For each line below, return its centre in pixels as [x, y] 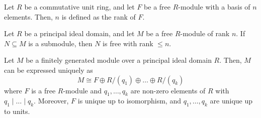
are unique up [231, 101]
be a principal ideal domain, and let [79, 33]
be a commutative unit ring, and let [79, 7]
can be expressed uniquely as [49, 70]
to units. [17, 111]
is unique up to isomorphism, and [129, 101]
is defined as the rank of [99, 16]
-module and [82, 90]
